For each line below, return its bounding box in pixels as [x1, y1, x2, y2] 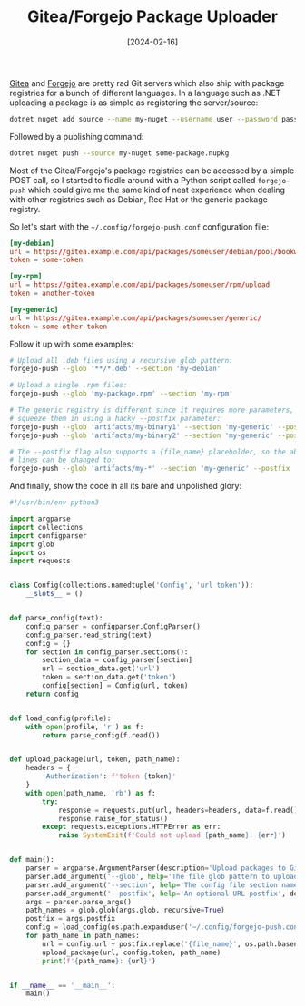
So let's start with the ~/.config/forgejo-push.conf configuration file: [9, 220, 270, 232]
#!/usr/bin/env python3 [9, 498, 100, 507]
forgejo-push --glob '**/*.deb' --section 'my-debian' [9, 365, 221, 374]
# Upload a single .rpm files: [9, 381, 128, 390]
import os [9, 548, 47, 557]
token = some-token [9, 256, 84, 265]
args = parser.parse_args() [25, 897, 132, 906]
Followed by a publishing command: [9, 131, 144, 142]
